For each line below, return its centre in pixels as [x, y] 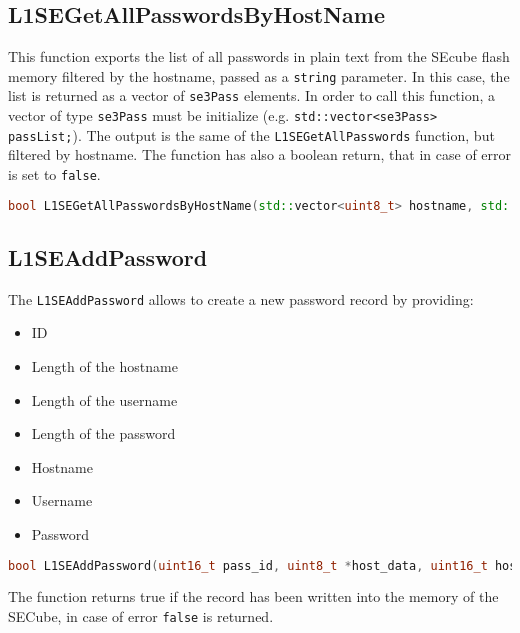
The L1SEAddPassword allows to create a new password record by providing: [241, 298]
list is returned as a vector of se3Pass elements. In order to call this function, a [252, 95]
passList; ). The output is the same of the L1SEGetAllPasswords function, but [251, 134]
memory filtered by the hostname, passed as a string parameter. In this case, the [259, 75]
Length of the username [104, 399]
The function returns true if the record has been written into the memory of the [253, 596]
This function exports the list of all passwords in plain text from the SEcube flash [259, 56]
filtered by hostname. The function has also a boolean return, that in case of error [260, 154]
